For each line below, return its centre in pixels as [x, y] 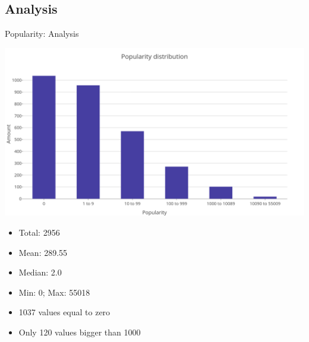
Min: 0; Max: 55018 [54, 292]
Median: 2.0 [40, 272]
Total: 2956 [39, 232]
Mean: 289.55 [43, 252]
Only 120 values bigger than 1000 [80, 332]
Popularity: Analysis [42, 34]
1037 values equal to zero [64, 312]
